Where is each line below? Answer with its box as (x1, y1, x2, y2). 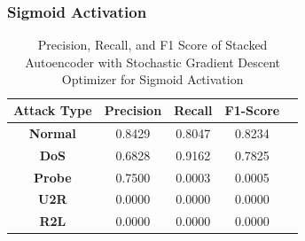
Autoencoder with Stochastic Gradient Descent (25, 52, 281, 71)
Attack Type (13, 101, 92, 119)
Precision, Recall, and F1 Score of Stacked (37, 35, 268, 54)
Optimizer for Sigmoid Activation (61, 70, 244, 89)
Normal (28, 123, 76, 142)
